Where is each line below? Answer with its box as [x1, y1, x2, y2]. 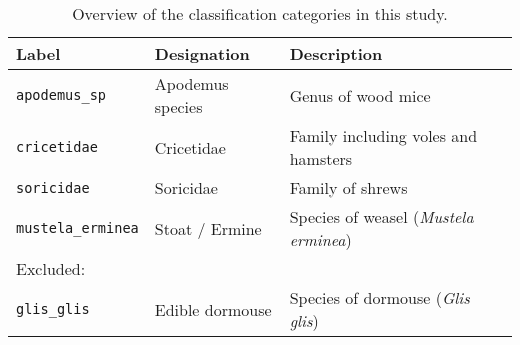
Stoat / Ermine [154, 216, 262, 240]
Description [289, 42, 383, 65]
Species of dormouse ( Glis [289, 286, 470, 309]
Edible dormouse [154, 297, 272, 321]
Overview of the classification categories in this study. [72, 2, 448, 25]
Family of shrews [289, 176, 408, 199]
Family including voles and [289, 124, 478, 147]
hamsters [289, 147, 353, 170]
